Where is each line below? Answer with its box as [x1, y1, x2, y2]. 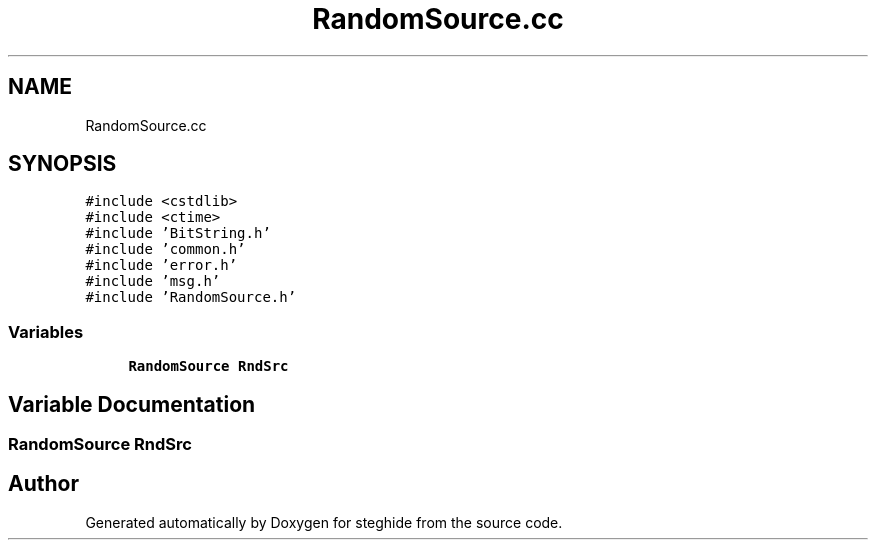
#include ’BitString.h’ [85, 225, 271, 242]
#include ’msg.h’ [85, 273, 221, 290]
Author [8, 471, 79, 497]
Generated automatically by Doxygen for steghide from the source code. [85, 513, 563, 531]
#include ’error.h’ [85, 257, 238, 274]
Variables [8, 321, 84, 342]
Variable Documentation [8, 391, 256, 417]
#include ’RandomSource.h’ [85, 289, 297, 306]
